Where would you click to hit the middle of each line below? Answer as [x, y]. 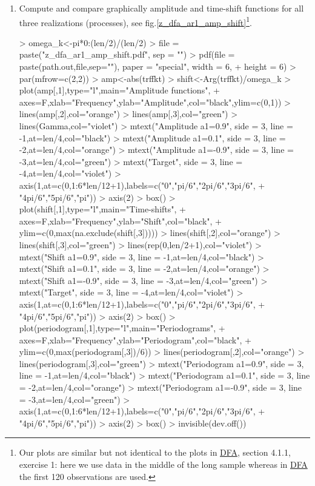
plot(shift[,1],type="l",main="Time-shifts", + [102, 209]
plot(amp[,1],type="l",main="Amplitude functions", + [119, 90]
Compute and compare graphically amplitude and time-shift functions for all [161, 8]
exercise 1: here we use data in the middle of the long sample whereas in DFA [163, 464]
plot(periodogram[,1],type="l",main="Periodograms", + [122, 328]
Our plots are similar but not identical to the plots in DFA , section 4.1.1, [155, 452]
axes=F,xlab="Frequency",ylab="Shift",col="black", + [120, 221]
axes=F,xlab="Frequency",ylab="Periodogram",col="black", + [135, 339]
